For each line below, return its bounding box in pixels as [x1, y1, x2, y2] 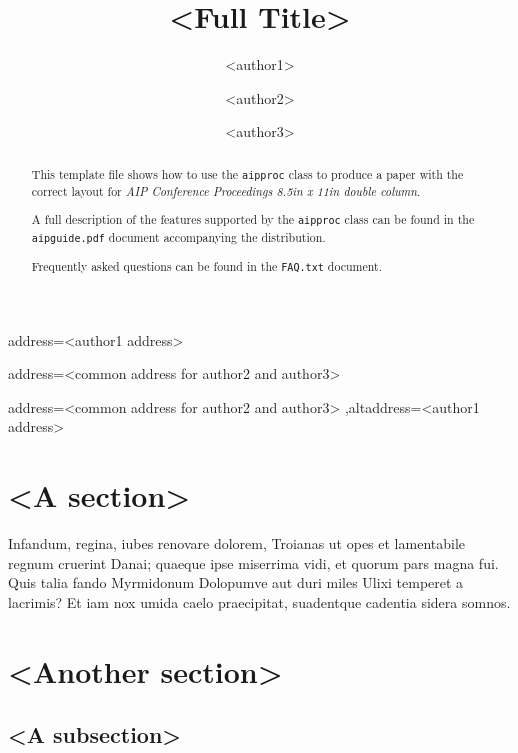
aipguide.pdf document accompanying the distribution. [31, 228, 326, 245]
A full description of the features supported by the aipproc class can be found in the [31, 211, 475, 228]
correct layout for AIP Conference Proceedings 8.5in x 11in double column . [31, 182, 421, 199]
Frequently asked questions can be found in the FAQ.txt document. [31, 257, 382, 274]
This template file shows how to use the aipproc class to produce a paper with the [31, 165, 464, 182]
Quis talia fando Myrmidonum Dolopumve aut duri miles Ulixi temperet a [8, 572, 464, 593]
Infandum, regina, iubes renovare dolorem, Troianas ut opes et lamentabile [8, 533, 466, 554]
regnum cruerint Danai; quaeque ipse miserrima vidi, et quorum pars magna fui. [8, 552, 499, 573]
